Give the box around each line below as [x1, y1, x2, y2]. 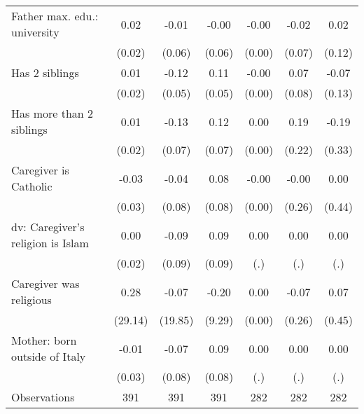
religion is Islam [11, 235, 89, 251]
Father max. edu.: [11, 8, 99, 24]
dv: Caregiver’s [11, 219, 85, 235]
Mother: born [11, 332, 77, 348]
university [11, 24, 59, 40]
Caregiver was [11, 275, 80, 291]
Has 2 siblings [11, 64, 79, 81]
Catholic [11, 178, 52, 194]
